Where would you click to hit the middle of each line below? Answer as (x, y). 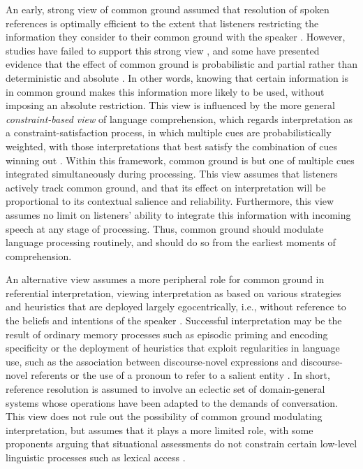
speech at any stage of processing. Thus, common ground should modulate (165, 228)
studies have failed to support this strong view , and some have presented (163, 50)
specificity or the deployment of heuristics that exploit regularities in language (173, 348)
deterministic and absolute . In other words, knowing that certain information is (177, 77)
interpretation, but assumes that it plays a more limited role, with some (160, 430)
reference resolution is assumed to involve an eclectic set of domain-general (165, 389)
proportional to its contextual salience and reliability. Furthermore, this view (170, 201)
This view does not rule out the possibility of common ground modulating (164, 416)
